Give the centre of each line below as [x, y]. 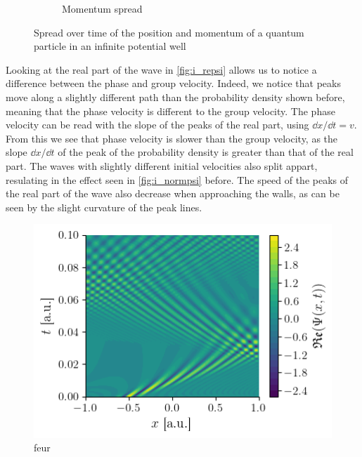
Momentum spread [102, 8]
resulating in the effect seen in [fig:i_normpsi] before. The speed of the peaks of [177, 179]
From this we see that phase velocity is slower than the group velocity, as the [172, 138]
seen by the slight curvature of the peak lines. [104, 207]
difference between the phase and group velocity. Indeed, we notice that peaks [173, 83]
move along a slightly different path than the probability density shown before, [175, 97]
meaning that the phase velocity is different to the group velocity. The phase [170, 111]
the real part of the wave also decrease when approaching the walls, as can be [173, 193]
